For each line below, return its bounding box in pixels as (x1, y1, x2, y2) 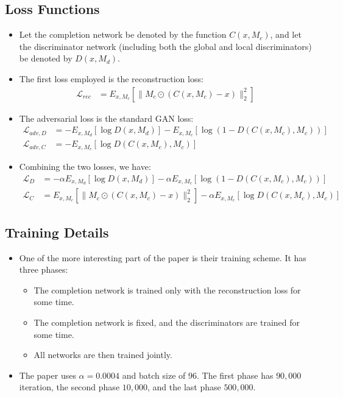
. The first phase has (196, 368, 274, 381)
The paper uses (19, 368, 76, 381)
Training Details (5, 222, 109, 241)
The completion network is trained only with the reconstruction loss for (34, 283, 301, 296)
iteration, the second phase (19, 381, 120, 393)
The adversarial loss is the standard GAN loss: (19, 111, 194, 124)
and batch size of (122, 368, 186, 381)
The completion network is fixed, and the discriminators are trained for (34, 316, 300, 329)
